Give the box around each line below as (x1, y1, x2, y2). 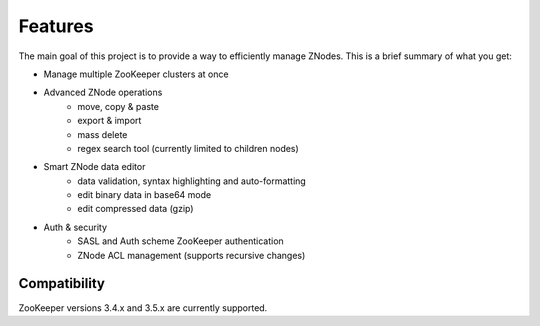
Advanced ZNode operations (43, 86, 163, 99)
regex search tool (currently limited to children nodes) (77, 142, 299, 154)
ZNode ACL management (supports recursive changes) (77, 249, 306, 261)
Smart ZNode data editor (43, 161, 146, 173)
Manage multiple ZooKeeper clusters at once (43, 68, 229, 80)
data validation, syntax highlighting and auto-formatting (77, 175, 307, 187)
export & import (77, 115, 142, 127)
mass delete (77, 128, 128, 140)
